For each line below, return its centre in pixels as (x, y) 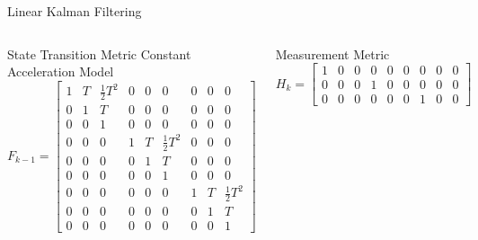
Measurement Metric (332, 53)
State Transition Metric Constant (99, 53)
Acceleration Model (61, 71)
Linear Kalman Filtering (75, 11)
